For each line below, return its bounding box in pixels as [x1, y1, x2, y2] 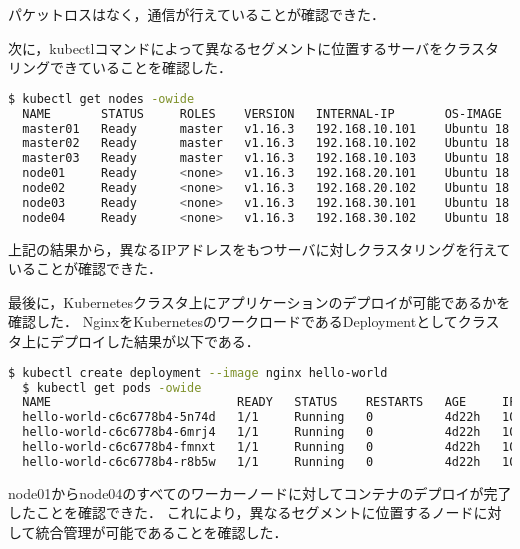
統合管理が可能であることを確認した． [35, 521, 288, 542]
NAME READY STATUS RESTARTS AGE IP [22, 395, 517, 410]
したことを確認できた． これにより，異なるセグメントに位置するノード [8, 502, 474, 523]
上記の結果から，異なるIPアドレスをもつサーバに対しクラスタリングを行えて [8, 238, 511, 259]
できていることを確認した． [49, 57, 232, 78]
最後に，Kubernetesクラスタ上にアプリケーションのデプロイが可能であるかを [8, 291, 511, 312]
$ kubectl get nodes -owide [8, 91, 195, 106]
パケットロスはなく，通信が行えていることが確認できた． [8, 4, 385, 24]
